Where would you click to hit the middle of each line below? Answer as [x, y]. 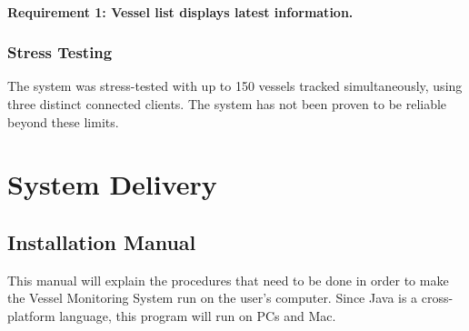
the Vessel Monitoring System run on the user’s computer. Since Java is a [213, 298]
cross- [437, 298]
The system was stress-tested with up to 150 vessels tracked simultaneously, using [235, 86]
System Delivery [112, 184]
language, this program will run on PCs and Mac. [198, 315]
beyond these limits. [63, 121]
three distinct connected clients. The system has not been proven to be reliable [227, 104]
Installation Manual [102, 241]
